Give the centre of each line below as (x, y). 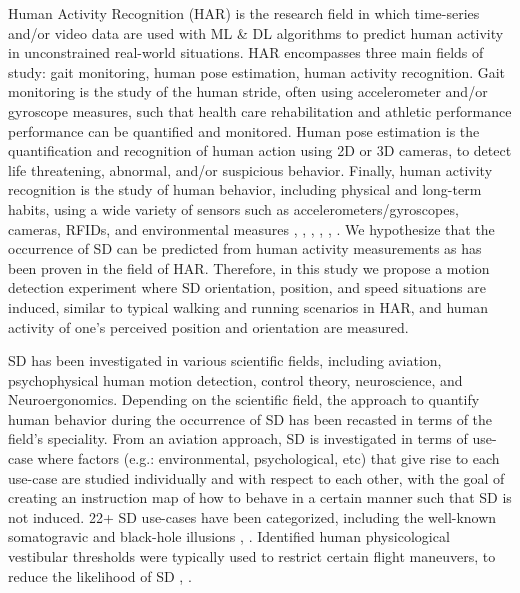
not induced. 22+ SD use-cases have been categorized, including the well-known (252, 516)
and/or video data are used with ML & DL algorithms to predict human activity (256, 32)
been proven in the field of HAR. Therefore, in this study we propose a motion (249, 267)
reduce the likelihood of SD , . (100, 575)
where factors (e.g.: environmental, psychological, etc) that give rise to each (268, 458)
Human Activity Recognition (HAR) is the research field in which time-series (244, 13)
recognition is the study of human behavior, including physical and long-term (245, 189)
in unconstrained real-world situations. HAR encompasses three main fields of (246, 52)
